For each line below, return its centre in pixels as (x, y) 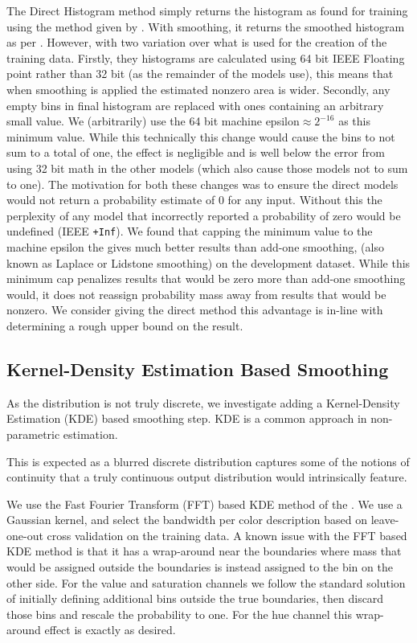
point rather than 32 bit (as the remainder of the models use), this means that (200, 74)
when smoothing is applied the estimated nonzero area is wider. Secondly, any (198, 89)
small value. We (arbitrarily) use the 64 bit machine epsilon (153, 121)
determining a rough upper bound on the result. (125, 325)
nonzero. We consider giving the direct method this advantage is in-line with (195, 310)
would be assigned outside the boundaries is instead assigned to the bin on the (200, 567)
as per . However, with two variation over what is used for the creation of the (197, 42)
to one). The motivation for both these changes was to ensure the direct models (202, 184)
